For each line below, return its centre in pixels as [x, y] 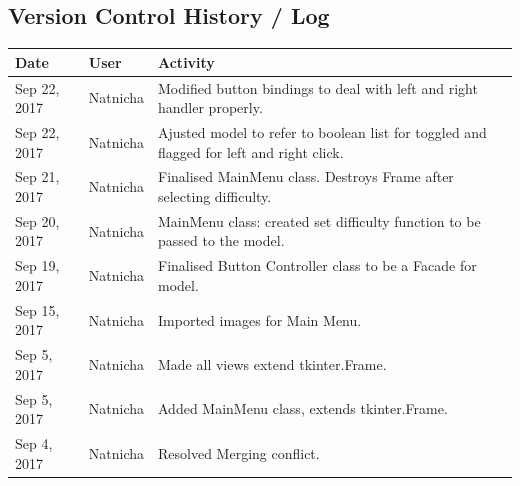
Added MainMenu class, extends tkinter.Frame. [303, 408]
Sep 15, [37, 309]
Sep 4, [34, 443]
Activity [186, 61]
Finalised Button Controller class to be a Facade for [317, 265]
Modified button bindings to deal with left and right [318, 87]
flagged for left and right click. [251, 151]
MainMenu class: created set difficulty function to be [319, 220]
